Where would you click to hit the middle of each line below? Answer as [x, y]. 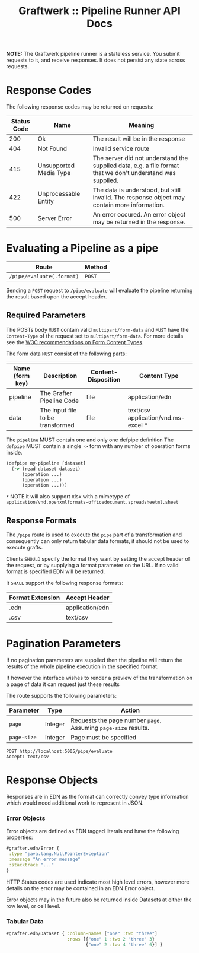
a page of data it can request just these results [63, 684]
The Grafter [56, 393]
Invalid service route [121, 148]
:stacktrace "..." [31, 865]
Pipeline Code [59, 401]
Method [96, 267]
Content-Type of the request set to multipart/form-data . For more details [95, 336]
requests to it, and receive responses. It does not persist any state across [96, 60]
